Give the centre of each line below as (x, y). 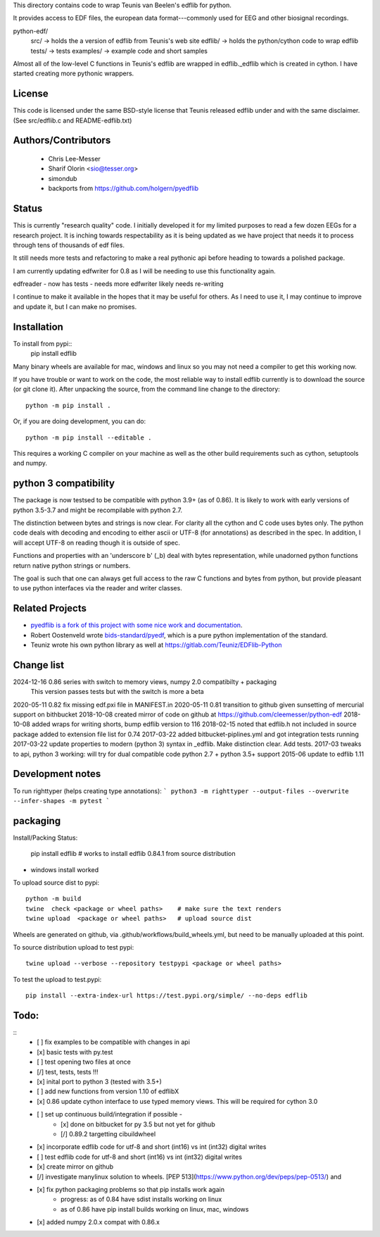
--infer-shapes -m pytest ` (62, 801)
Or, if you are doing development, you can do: (80, 421)
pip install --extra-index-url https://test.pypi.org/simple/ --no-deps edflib (166, 996)
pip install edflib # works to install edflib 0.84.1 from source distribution (133, 854)
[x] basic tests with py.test (75, 1052)
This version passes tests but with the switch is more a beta (117, 692)
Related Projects (50, 608)
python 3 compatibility (64, 484)
